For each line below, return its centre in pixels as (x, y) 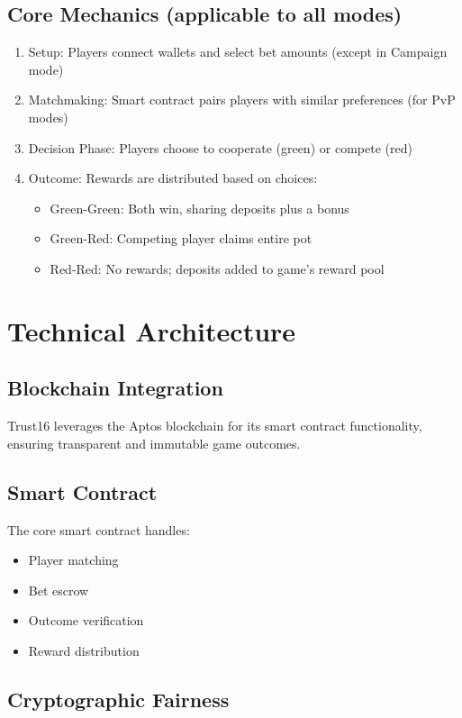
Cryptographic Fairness (118, 699)
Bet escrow (59, 590)
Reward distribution (84, 650)
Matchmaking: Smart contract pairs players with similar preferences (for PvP (242, 100)
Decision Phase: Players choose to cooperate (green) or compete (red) (220, 147)
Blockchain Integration (115, 388)
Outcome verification (86, 620)
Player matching (73, 560)
